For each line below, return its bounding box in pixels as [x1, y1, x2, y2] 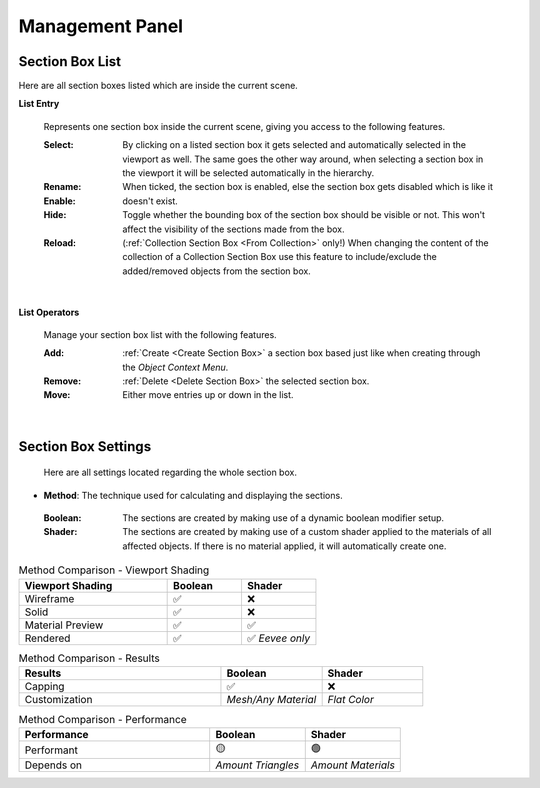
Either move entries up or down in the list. [122, 389, 294, 401]
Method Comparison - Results [18, 651, 160, 665]
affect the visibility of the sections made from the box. [122, 223, 345, 235]
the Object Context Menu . [122, 361, 229, 373]
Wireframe [24, 591, 75, 605]
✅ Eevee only [246, 631, 310, 645]
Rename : [43, 181, 82, 193]
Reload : [43, 236, 77, 249]
